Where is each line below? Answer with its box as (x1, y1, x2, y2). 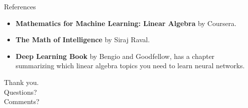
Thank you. (4, 77, 39, 87)
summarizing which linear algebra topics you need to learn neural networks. (15, 60, 245, 71)
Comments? (4, 96, 40, 107)
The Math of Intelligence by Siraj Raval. (15, 34, 150, 45)
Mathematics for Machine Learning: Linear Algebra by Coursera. (15, 18, 237, 28)
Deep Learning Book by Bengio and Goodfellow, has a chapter (15, 51, 215, 61)
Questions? (4, 86, 37, 97)
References (4, 1, 36, 11)
